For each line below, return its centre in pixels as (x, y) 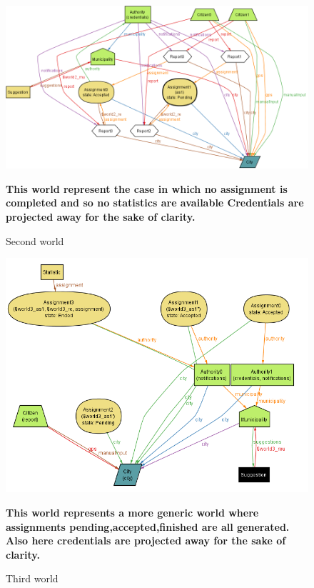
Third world (32, 578)
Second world (35, 240)
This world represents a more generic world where (132, 512)
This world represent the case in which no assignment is (147, 188)
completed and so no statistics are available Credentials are (155, 203)
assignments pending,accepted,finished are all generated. (148, 526)
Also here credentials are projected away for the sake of (146, 540)
